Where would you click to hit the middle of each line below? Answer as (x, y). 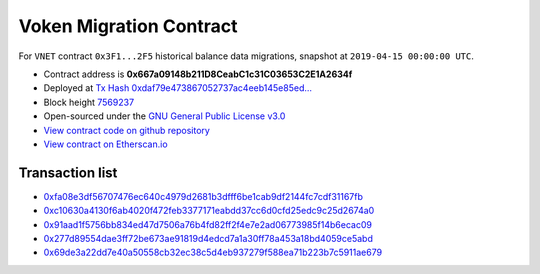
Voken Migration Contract (128, 26)
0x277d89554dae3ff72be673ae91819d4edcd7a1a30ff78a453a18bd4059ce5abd (208, 238)
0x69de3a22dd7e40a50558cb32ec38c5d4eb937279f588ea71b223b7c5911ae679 (213, 252)
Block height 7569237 (89, 102)
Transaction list (68, 172)
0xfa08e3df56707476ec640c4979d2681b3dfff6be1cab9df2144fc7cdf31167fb (203, 196)
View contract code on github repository (126, 130)
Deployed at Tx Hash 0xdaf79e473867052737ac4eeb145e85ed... (178, 88)
